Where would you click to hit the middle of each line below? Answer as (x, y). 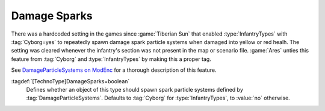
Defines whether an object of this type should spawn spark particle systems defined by (135, 89)
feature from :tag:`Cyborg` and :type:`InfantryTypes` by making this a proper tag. (111, 59)
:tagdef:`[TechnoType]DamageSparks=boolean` (70, 81)
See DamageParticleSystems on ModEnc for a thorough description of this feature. (114, 70)
